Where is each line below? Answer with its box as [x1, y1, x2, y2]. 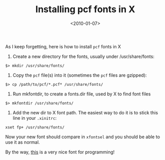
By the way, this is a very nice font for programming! [5, 149, 115, 155]
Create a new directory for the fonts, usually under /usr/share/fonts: [12, 53, 155, 59]
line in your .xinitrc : [12, 115, 57, 121]
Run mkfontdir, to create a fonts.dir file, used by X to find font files [12, 90, 151, 97]
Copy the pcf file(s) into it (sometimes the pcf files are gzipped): [12, 72, 147, 78]
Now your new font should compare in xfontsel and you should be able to [5, 134, 160, 140]
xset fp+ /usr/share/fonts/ [5, 124, 65, 130]
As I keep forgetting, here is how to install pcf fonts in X [5, 43, 121, 49]
